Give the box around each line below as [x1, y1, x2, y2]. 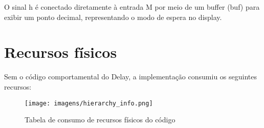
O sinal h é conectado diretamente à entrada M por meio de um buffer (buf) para [4, 2, 260, 12]
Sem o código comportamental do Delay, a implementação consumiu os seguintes [4, 71, 257, 82]
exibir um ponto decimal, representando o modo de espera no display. [4, 11, 222, 22]
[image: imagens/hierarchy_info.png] [25, 99, 153, 107]
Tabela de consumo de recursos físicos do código [25, 114, 175, 125]
